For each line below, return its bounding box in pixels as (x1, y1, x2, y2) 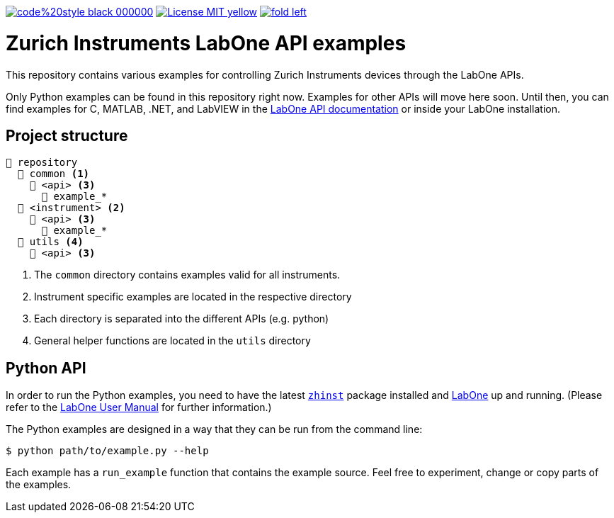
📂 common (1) (17, 168, 90, 180)
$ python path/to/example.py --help (6, 445, 209, 457)
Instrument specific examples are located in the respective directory (34, 291, 352, 303)
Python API (6, 359, 86, 377)
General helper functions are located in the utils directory (34, 334, 311, 347)
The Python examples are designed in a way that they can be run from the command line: (6, 423, 423, 436)
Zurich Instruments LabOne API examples (6, 30, 407, 55)
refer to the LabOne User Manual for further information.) (6, 401, 272, 414)
